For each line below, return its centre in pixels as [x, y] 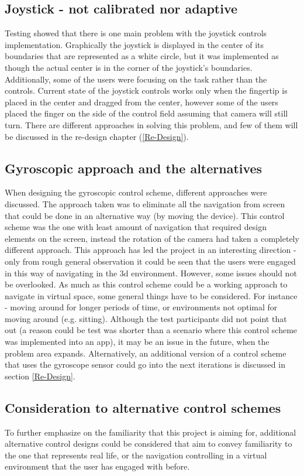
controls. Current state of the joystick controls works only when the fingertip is [146, 90]
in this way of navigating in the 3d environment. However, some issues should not [151, 273]
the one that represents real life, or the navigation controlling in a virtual [136, 455]
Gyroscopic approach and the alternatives [134, 168]
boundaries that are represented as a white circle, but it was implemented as [142, 56]
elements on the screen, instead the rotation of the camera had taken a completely [152, 238]
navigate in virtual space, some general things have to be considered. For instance [151, 295]
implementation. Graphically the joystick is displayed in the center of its [134, 44]
